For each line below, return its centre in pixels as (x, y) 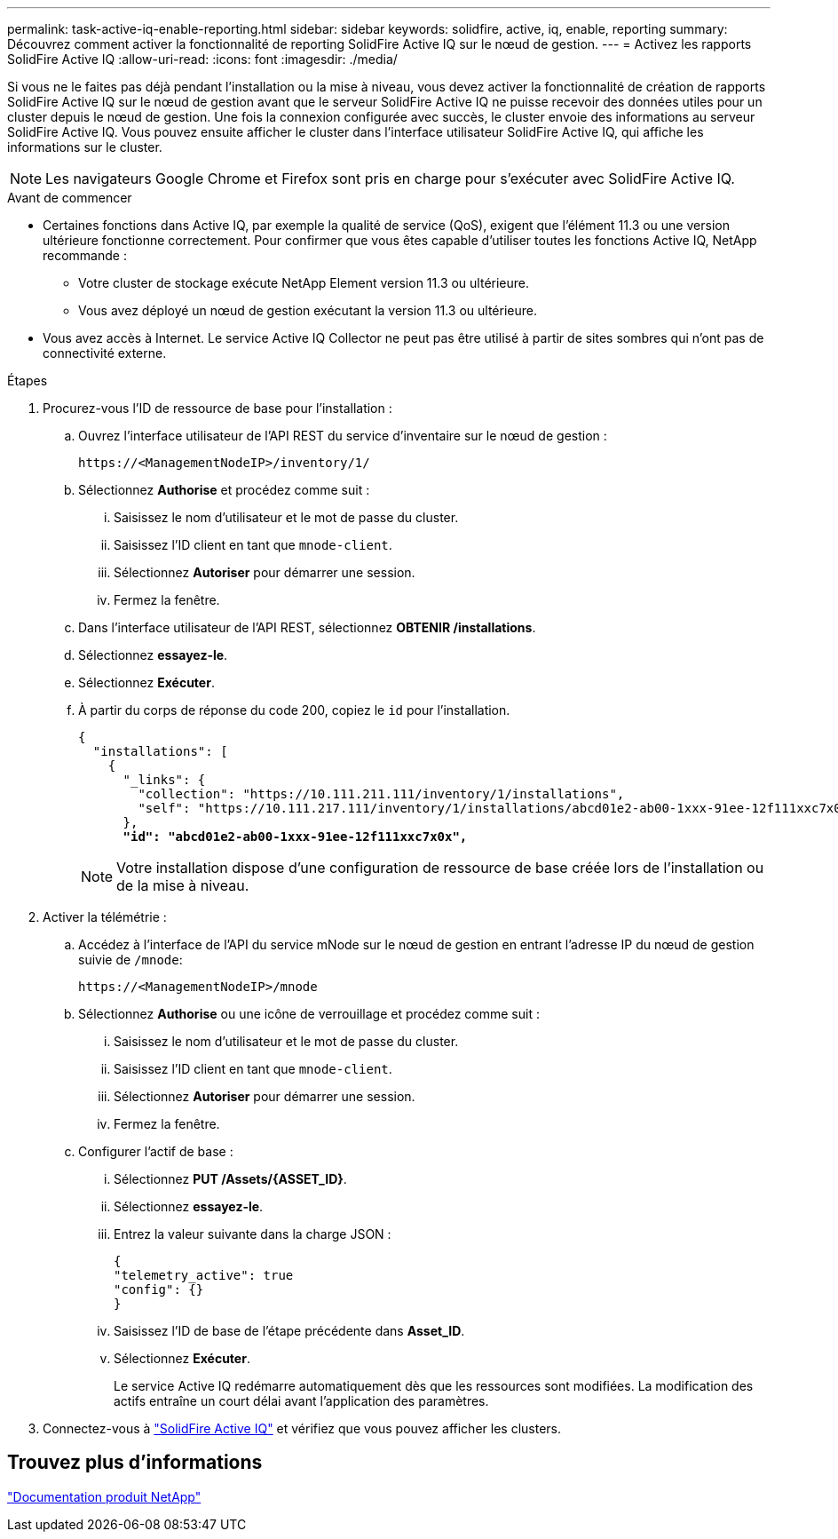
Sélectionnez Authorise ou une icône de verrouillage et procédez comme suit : (309, 1014)
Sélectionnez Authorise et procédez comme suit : (224, 490)
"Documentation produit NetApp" (104, 1496)
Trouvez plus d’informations (135, 1463)
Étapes (28, 381)
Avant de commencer (70, 198)
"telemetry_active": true (204, 1275)
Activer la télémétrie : (105, 917)
